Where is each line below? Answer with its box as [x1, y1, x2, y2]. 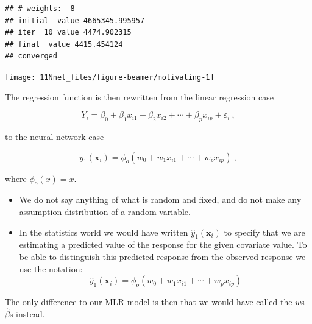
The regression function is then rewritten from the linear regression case [5, 90, 274, 103]
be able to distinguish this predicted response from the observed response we [19, 250, 306, 262]
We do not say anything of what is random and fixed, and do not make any [19, 193, 302, 206]
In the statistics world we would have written [19, 225, 188, 238]
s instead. [9, 307, 45, 320]
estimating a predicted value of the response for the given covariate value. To [19, 238, 307, 251]
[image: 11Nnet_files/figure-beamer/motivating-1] [5, 72, 214, 82]
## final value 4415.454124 [5, 40, 123, 49]
